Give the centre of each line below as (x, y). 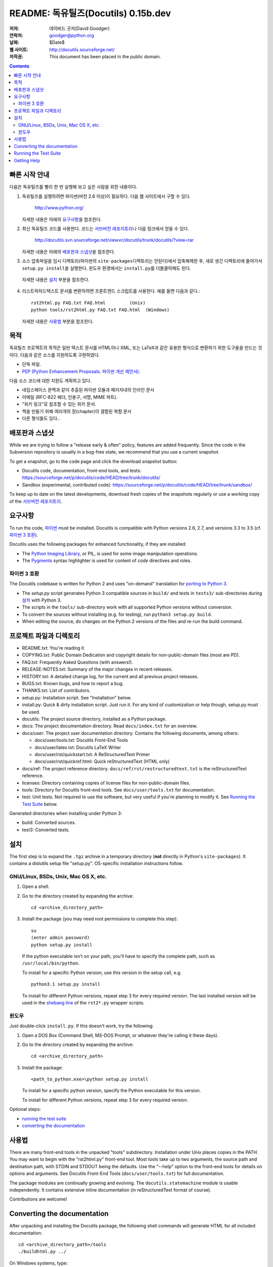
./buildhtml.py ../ (42, 1252)
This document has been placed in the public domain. (105, 57)
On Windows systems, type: (39, 1263)
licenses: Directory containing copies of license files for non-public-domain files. (106, 782)
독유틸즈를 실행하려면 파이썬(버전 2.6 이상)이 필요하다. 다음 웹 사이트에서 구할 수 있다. (106, 196)
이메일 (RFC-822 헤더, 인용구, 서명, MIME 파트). (70, 397)
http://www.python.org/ (59, 208)
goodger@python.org (72, 35)
